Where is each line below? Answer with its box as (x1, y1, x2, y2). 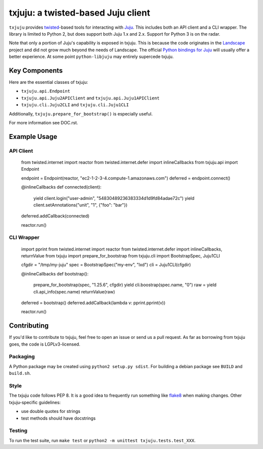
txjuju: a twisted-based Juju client (9, 7, 150, 18)
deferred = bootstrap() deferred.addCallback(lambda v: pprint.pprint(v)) (21, 300, 166, 306)
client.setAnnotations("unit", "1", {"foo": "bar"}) (33, 202, 128, 208)
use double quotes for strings (21, 409, 80, 414)
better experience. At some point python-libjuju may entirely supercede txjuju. (9, 54, 174, 59)
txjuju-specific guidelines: (9, 399, 61, 405)
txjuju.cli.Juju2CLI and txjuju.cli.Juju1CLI (21, 102, 129, 108)
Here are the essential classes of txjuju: (9, 79, 88, 85)
